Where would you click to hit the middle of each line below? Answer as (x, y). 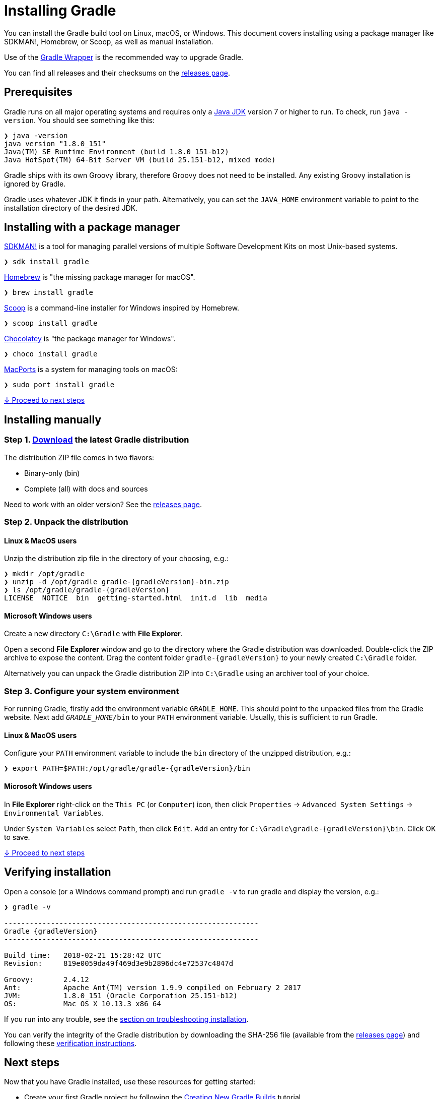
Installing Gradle (60, 11)
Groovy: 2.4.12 (47, 979)
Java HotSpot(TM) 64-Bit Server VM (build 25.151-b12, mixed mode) (140, 160)
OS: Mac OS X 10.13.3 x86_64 (83, 1003)
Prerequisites (38, 92)
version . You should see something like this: (80, 120)
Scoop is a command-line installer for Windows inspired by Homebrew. (122, 308)
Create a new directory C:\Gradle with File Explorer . (93, 634)
